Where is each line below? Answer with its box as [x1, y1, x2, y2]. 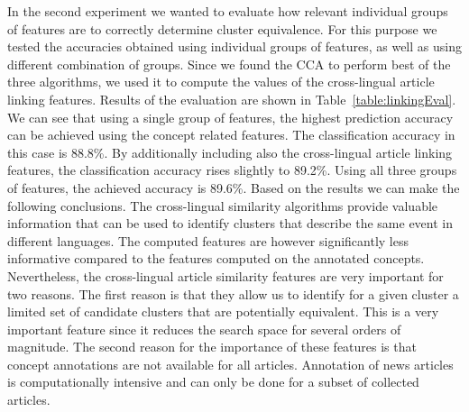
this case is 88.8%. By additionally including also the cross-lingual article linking [7, 142, 453, 161]
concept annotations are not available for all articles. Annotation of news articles [7, 354, 454, 373]
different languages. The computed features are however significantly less [7, 231, 409, 250]
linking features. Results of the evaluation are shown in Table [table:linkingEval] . [7, 89, 456, 108]
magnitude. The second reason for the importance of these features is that [7, 337, 417, 356]
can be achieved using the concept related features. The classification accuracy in [7, 125, 455, 144]
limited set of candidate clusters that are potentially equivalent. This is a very [7, 302, 439, 321]
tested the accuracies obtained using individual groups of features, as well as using [7, 37, 462, 56]
